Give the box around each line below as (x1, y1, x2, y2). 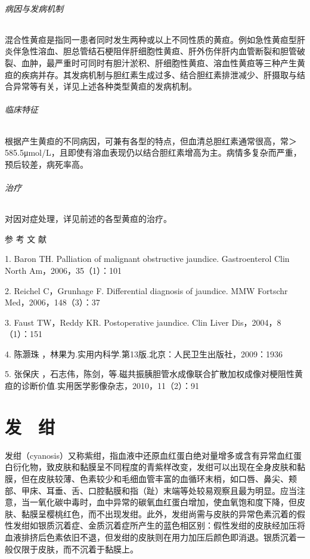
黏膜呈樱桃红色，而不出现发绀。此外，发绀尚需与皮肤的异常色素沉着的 (21, 507, 297, 520)
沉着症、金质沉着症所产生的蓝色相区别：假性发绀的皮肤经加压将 (54, 519, 305, 532)
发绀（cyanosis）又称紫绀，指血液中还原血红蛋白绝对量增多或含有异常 (5, 449, 277, 461)
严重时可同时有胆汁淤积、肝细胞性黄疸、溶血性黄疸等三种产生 (54, 56, 297, 69)
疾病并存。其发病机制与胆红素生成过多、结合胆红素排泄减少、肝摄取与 (21, 68, 297, 81)
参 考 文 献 (5, 232, 46, 245)
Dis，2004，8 (231, 316, 281, 328)
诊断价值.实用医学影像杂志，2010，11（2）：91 (21, 379, 199, 392)
